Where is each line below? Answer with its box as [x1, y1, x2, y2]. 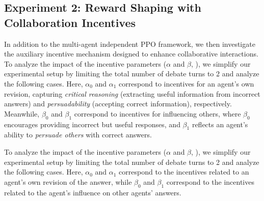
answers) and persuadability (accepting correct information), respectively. [4, 98, 232, 109]
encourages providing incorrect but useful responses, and [4, 119, 180, 129]
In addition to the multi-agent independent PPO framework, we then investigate [4, 38, 255, 49]
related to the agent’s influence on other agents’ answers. [4, 187, 181, 197]
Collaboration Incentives [4, 14, 136, 30]
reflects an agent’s [192, 119, 248, 129]
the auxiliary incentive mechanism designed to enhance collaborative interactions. [4, 48, 258, 59]
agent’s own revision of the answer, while [4, 176, 132, 187]
